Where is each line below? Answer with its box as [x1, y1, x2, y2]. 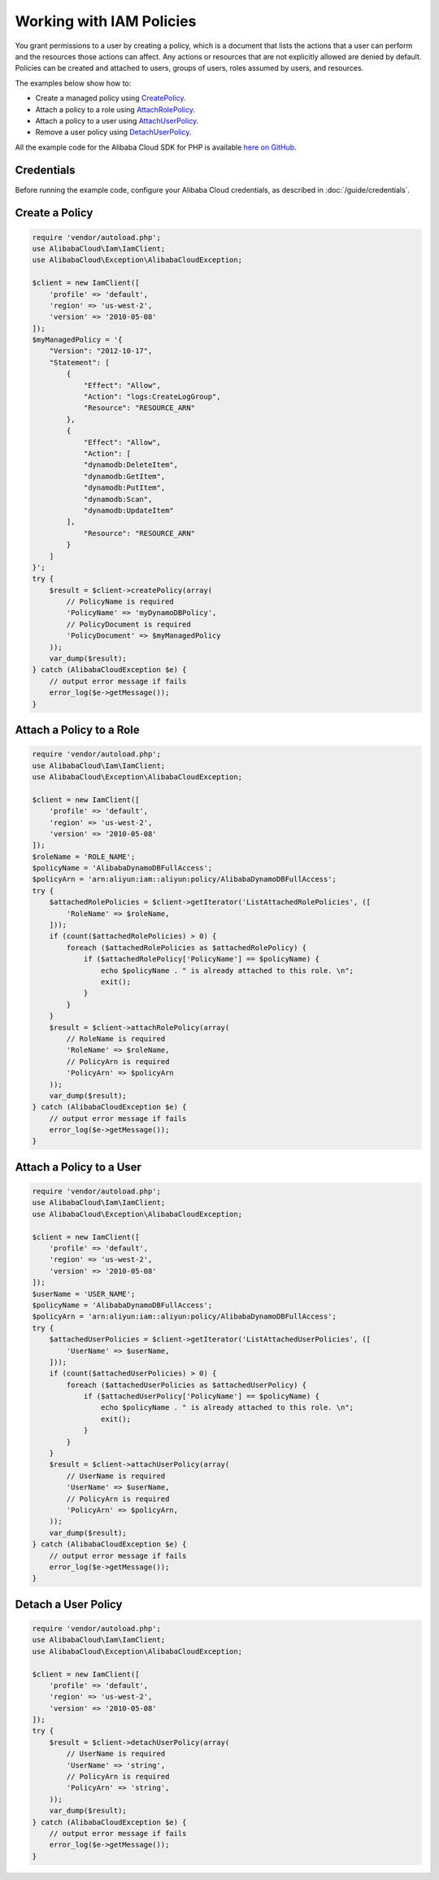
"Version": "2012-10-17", [49, 347, 153, 355]
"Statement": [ [49, 358, 110, 367]
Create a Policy [15, 206, 93, 220]
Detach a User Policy [15, 1597, 123, 1611]
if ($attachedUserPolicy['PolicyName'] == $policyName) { [83, 1392, 320, 1401]
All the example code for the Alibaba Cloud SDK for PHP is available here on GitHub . [15, 142, 297, 152]
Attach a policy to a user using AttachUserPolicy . [35, 116, 199, 125]
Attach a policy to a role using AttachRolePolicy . [35, 104, 195, 114]
